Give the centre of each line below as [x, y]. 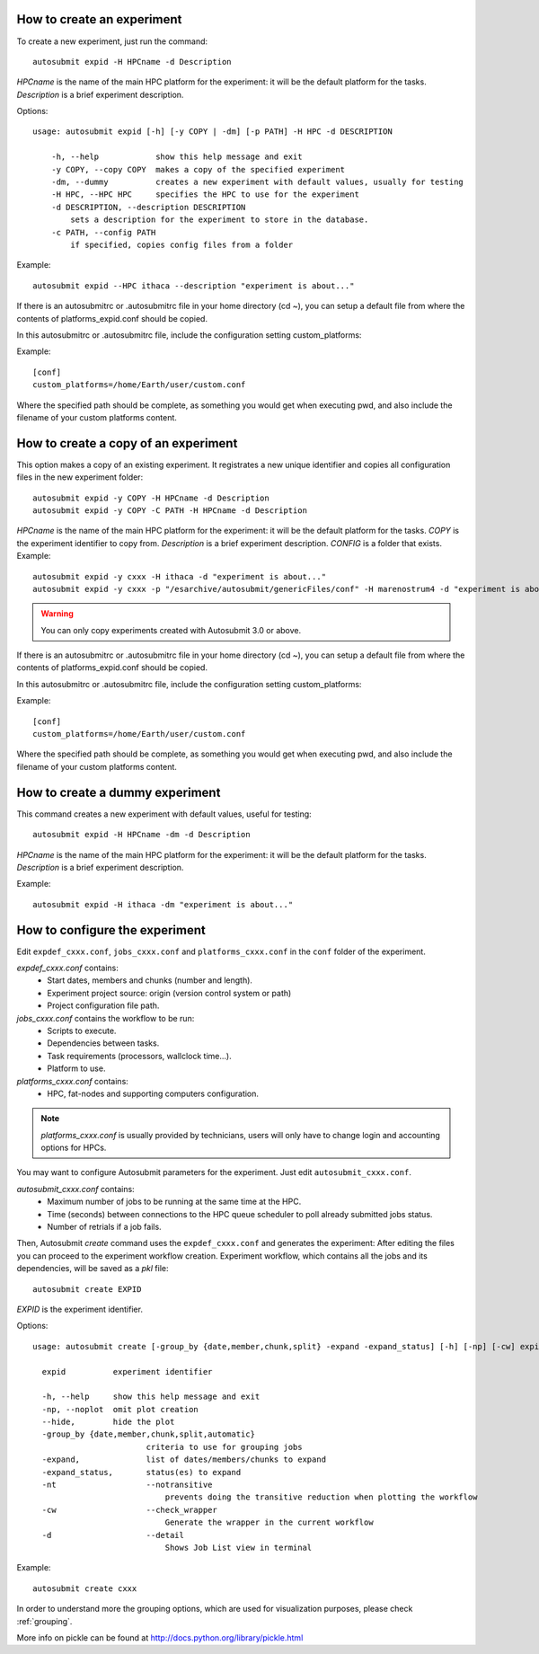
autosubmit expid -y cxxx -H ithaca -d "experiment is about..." [180, 576]
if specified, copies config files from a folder [182, 244]
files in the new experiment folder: [80, 477]
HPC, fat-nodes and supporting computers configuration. [153, 1093]
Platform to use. [76, 1068]
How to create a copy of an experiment [127, 443]
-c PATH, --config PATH [103, 232]
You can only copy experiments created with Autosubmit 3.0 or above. [171, 630]
